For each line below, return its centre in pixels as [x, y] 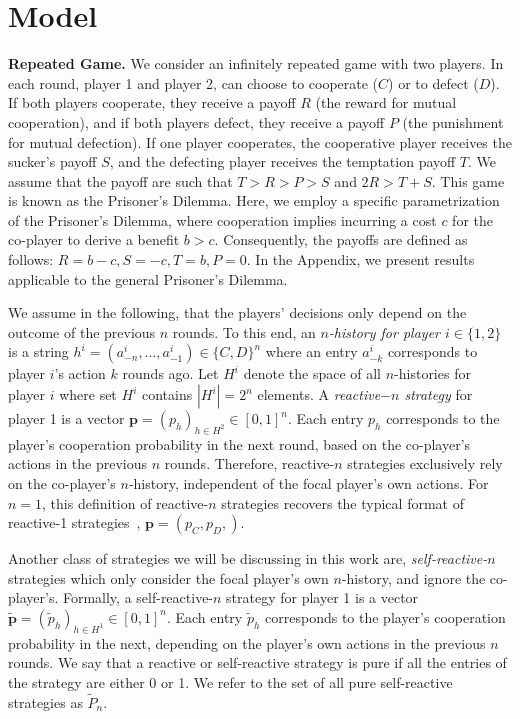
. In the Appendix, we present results [360, 259]
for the [472, 219]
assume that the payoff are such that [120, 180]
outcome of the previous [82, 331]
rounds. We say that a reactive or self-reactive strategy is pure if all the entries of [257, 662]
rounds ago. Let [170, 373]
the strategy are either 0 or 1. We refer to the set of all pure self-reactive [230, 681]
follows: [31, 259]
